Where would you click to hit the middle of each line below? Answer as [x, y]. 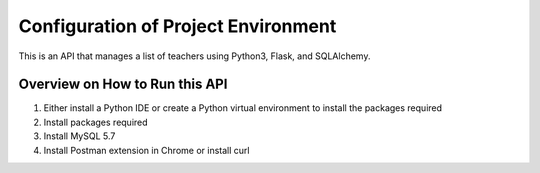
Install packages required [96, 122]
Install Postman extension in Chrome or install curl [146, 150]
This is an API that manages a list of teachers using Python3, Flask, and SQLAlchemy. [194, 56]
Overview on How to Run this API [123, 84]
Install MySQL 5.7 [79, 136]
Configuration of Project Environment [177, 26]
